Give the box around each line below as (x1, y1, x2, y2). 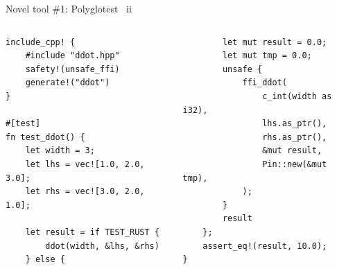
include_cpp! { (6, 37, 76, 47)
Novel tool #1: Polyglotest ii (6, 1, 132, 15)
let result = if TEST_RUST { (25, 227, 159, 237)
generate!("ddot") (25, 78, 110, 88)
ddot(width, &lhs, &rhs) (45, 241, 159, 251)
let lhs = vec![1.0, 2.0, (25, 159, 145, 169)
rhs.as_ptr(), (262, 132, 327, 142)
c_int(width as (262, 91, 332, 101)
